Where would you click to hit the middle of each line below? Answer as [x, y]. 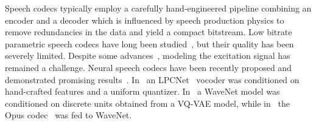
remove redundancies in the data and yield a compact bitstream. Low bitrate [149, 32]
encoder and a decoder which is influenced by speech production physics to [145, 20]
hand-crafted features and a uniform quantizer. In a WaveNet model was [142, 91]
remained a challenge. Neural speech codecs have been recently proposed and [148, 67]
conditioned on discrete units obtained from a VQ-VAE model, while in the [147, 103]
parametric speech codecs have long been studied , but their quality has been [149, 43]
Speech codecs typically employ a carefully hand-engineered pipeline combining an [158, 8]
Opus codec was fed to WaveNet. [68, 115]
